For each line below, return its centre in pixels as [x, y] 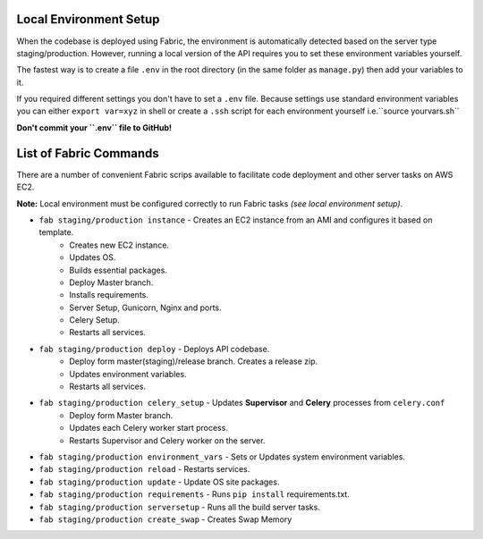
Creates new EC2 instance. [119, 245]
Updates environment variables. [128, 374]
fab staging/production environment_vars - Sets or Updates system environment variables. [222, 457]
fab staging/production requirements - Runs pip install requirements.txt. [195, 494]
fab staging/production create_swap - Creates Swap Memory [165, 519]
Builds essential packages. [118, 270]
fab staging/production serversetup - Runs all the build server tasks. [180, 507]
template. [56, 232]
